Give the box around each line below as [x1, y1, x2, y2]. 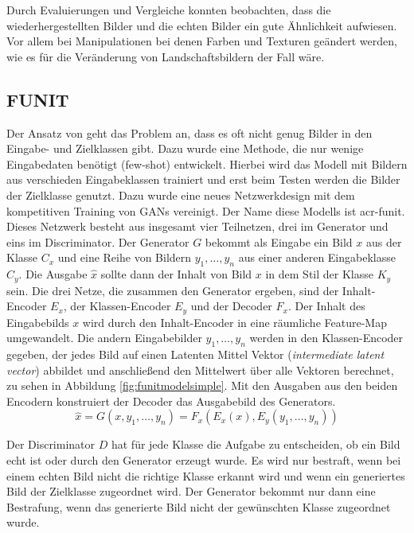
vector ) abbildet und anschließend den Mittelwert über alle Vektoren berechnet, [6, 361, 394, 378]
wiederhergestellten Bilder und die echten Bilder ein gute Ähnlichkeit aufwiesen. [6, 17, 397, 33]
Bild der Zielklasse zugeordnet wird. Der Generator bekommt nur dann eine [6, 483, 376, 500]
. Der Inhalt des [287, 298, 365, 314]
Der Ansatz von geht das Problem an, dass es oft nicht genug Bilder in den [6, 124, 373, 141]
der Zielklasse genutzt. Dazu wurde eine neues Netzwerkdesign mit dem [6, 186, 355, 203]
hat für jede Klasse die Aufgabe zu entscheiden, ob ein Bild [111, 436, 400, 453]
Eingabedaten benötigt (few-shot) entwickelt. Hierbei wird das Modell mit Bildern [6, 155, 408, 172]
